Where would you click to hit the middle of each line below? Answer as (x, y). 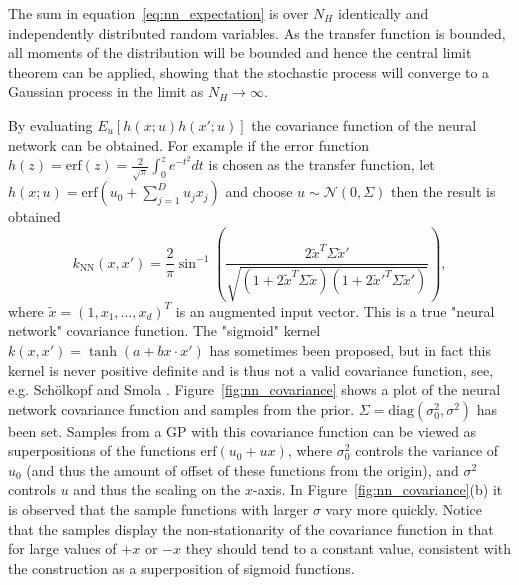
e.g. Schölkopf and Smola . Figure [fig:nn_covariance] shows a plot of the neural (254, 389)
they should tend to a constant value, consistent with (348, 548)
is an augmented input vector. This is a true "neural (335, 310)
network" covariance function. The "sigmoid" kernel (164, 330)
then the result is (443, 191)
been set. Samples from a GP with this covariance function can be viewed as (242, 430)
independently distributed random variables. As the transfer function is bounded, (257, 32)
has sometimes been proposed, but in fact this (350, 349)
